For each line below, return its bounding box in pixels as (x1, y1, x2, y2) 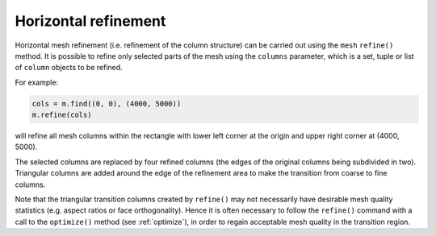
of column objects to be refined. (15, 63, 123, 72)
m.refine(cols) (31, 110, 92, 120)
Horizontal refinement (15, 12, 166, 30)
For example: (15, 77, 59, 87)
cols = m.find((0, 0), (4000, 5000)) (31, 99, 182, 108)
